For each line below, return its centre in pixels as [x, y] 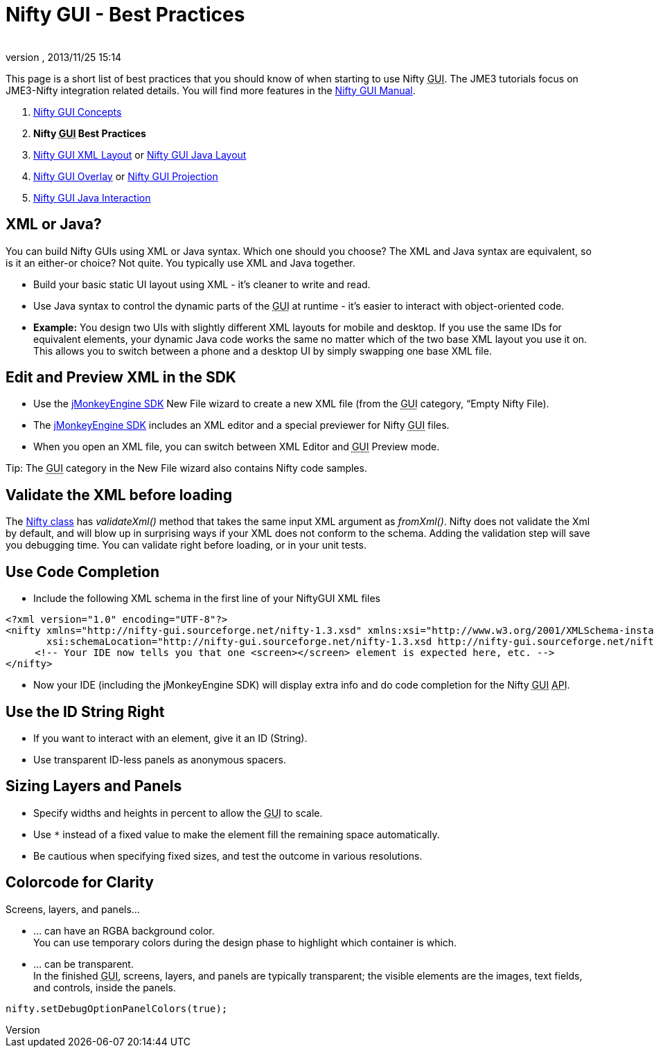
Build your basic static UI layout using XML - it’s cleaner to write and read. [202, 284]
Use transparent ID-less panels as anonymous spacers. [160, 759]
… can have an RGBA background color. [124, 930]
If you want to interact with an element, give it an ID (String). [170, 738]
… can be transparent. [83, 964]
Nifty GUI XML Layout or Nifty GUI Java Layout [140, 154]
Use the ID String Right [85, 711]
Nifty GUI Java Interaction [92, 197]
